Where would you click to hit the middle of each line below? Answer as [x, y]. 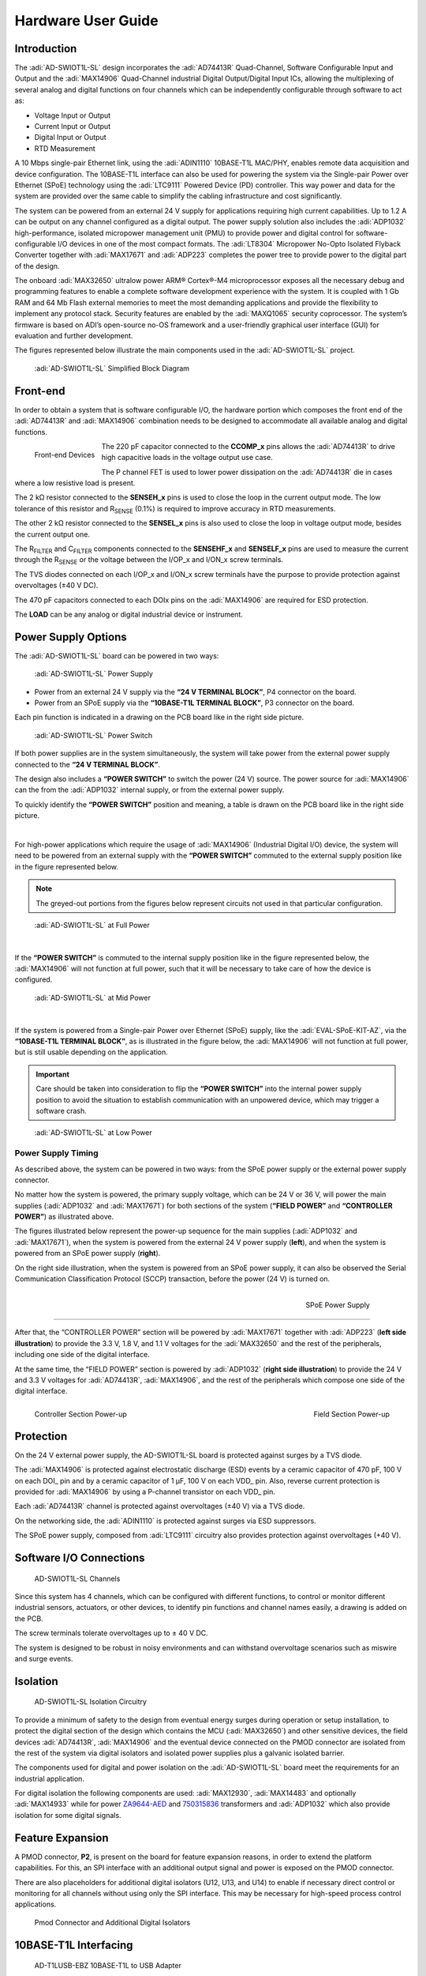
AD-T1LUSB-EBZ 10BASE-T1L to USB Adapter [108, 1966]
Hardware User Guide [86, 21]
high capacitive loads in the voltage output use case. [187, 458]
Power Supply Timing [56, 1153]
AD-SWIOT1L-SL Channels [77, 1578]
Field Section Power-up [351, 1414]
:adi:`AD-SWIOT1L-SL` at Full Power [92, 925]
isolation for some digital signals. [68, 1815]
